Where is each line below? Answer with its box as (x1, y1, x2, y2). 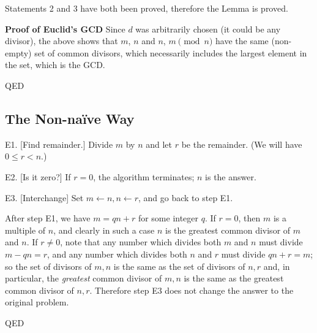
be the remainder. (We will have (181, 137, 302, 150)
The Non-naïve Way (5, 109, 135, 128)
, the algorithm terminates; (93, 170, 195, 183)
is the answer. (205, 170, 256, 183)
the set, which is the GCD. (5, 58, 105, 71)
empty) (5, 46, 32, 59)
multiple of (5, 223, 46, 236)
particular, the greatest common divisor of (5, 272, 162, 285)
